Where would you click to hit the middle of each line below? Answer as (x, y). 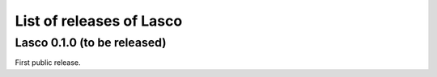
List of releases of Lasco (99, 21)
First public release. (48, 63)
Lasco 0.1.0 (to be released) (91, 43)
